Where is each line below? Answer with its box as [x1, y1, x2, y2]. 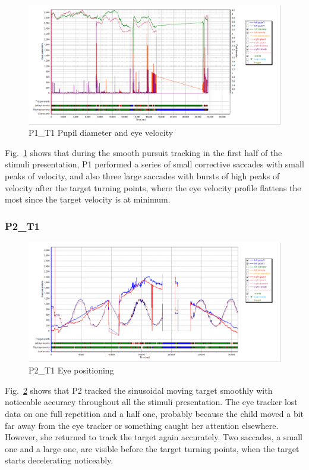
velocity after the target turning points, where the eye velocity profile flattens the [5, 181, 301, 194]
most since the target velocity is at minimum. [5, 193, 171, 206]
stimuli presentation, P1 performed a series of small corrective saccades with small [5, 158, 304, 170]
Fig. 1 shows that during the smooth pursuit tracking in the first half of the [5, 146, 282, 158]
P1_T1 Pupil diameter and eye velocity [29, 126, 174, 139]
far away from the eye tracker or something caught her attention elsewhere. [5, 419, 279, 431]
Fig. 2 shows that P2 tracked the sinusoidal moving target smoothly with [5, 384, 273, 396]
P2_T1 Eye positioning [29, 364, 114, 376]
